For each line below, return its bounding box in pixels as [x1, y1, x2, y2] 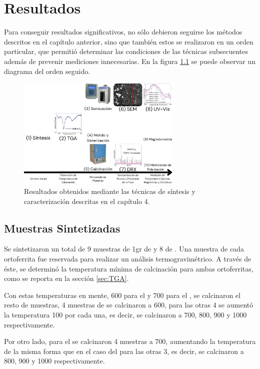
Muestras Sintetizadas [4, 220, 120, 235]
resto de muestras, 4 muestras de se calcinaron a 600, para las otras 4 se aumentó [4, 299, 253, 310]
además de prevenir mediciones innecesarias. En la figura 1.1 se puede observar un [4, 55, 255, 66]
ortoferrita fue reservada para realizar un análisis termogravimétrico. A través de [4, 253, 251, 263]
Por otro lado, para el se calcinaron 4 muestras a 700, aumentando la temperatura [4, 336, 256, 346]
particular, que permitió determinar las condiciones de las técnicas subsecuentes [4, 46, 248, 56]
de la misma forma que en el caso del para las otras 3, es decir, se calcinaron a [4, 345, 244, 356]
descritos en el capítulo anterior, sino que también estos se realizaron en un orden [4, 36, 253, 46]
